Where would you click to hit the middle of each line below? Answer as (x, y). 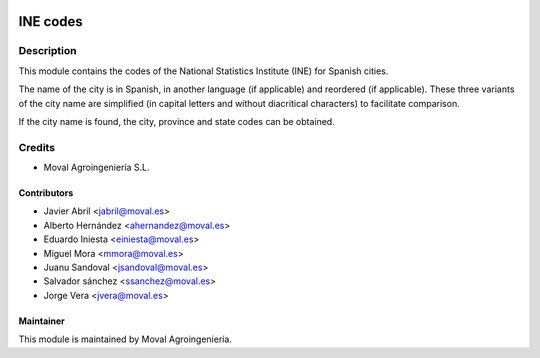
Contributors (46, 193)
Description (47, 51)
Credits (36, 147)
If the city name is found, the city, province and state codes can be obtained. (176, 121)
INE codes (51, 21)
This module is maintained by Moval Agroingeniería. (125, 339)
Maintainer (41, 321)
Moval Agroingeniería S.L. (96, 167)
